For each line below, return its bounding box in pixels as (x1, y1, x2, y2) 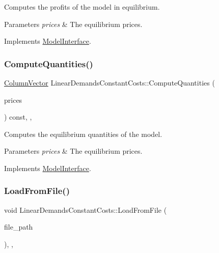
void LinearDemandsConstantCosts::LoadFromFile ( (4, 204, 167, 215)
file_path (4, 221, 33, 232)
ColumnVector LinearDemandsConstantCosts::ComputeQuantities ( (4, 77, 215, 88)
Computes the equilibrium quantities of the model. (4, 128, 162, 139)
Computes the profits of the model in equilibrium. (4, 2, 160, 12)
